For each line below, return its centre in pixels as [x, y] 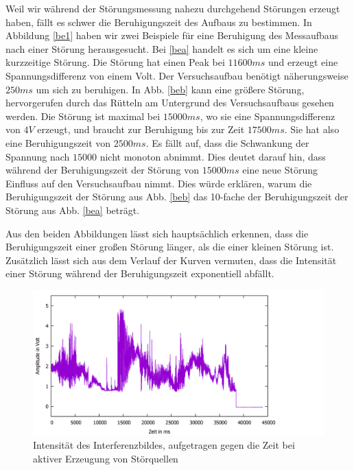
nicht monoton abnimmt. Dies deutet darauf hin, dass [213, 156]
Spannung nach [38, 156]
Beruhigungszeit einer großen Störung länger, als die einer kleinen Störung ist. [170, 247]
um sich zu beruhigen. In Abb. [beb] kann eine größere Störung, [170, 89]
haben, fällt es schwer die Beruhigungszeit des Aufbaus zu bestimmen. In [159, 22]
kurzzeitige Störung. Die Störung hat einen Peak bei [115, 62]
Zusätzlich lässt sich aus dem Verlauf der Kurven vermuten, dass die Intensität [171, 260]
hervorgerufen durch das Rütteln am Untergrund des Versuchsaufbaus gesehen [170, 103]
